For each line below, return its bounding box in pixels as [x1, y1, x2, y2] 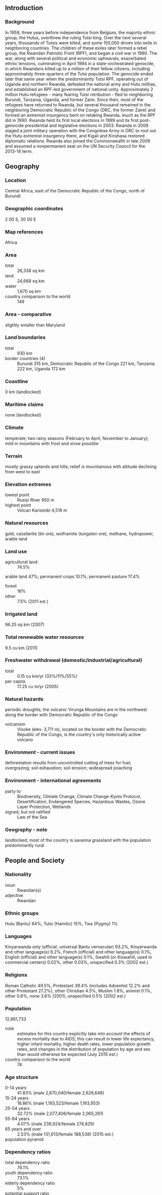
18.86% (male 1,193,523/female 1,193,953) [17, 1100, 100, 1106]
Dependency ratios [5, 1149, 51, 1156]
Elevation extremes [5, 481, 52, 487]
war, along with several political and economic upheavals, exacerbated [5, 55, 147, 61]
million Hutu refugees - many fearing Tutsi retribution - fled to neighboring [5, 91, 153, 97]
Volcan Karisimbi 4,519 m [17, 507, 68, 513]
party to [5, 788, 21, 794]
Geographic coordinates [5, 205, 63, 212]
